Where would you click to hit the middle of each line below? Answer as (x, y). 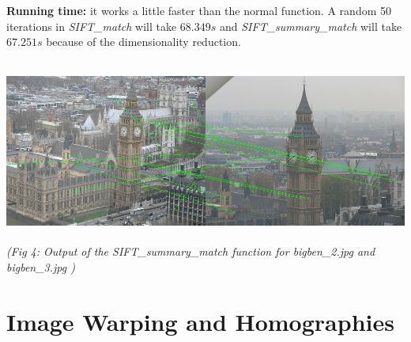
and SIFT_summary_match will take (311, 26)
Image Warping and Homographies (200, 321)
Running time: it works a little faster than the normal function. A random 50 (199, 10)
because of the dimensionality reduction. (143, 42)
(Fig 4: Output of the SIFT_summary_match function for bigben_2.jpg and (191, 251)
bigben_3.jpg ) (41, 266)
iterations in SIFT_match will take (92, 26)
